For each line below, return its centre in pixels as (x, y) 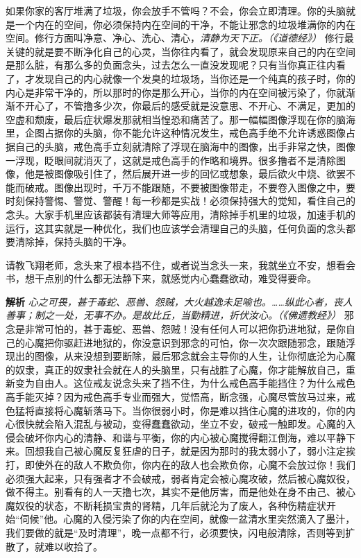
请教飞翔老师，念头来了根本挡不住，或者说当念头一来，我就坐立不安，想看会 (180, 264)
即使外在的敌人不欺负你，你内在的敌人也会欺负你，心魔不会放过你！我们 (190, 464)
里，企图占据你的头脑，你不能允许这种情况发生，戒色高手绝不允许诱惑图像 (176, 133)
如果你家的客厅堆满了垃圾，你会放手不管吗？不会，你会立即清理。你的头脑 (176, 10)
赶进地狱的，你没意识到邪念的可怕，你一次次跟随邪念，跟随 (209, 342)
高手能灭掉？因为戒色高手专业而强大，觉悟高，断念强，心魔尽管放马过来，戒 (180, 397)
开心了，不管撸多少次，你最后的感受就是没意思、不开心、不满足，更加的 (190, 106)
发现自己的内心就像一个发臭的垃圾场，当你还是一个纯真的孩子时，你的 (195, 78)
